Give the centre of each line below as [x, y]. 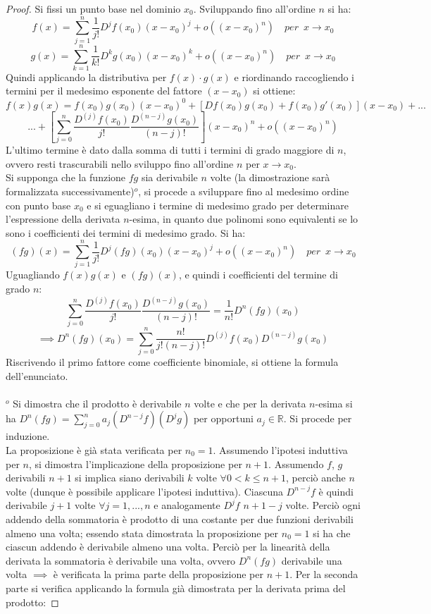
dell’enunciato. [37, 375]
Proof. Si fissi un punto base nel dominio [93, 8]
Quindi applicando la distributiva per [86, 76]
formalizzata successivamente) [70, 191]
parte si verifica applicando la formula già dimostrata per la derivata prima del [176, 588]
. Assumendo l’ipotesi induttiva [280, 449]
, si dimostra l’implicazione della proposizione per [135, 463]
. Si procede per [318, 418]
